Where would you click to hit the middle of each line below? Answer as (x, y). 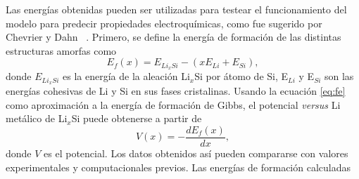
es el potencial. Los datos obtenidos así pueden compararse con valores (196, 153)
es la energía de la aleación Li (126, 76)
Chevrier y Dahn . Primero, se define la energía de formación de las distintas (174, 37)
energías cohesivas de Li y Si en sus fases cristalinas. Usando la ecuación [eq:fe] (176, 91)
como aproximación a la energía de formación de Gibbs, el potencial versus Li (173, 104)
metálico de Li (37, 118)
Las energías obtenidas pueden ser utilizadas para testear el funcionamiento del (176, 9)
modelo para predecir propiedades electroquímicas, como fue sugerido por (164, 23)
